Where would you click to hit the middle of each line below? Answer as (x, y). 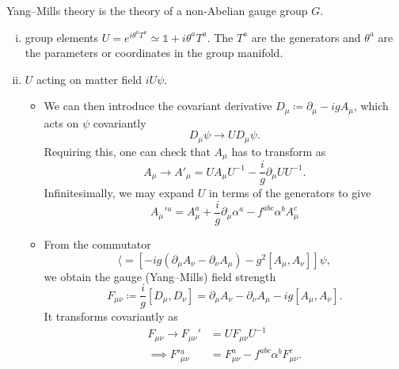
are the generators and (306, 37)
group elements (62, 37)
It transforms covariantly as (111, 316)
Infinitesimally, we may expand (119, 193)
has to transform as (279, 151)
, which (371, 106)
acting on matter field (89, 79)
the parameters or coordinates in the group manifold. (154, 53)
